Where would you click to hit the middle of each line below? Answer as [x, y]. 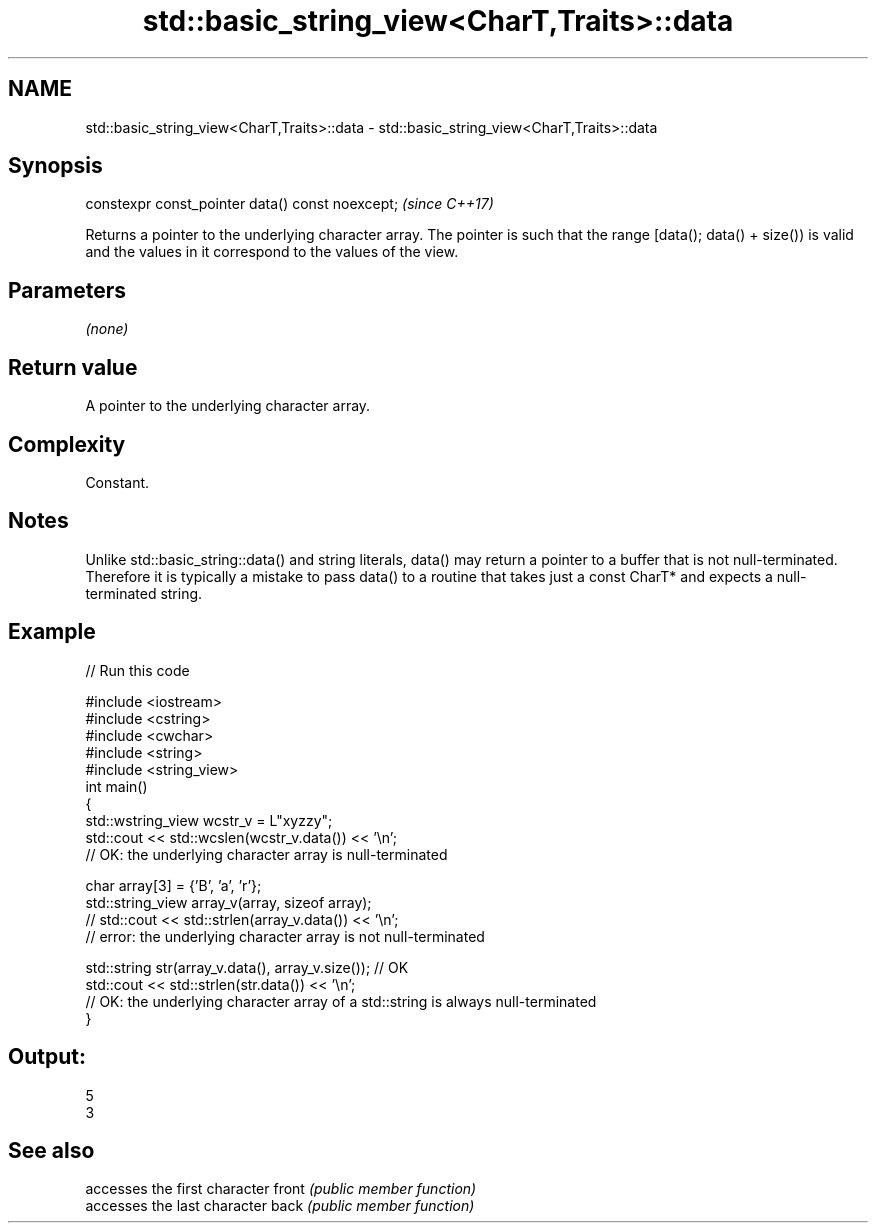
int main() [116, 786]
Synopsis [55, 166]
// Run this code [137, 670]
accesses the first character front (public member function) [281, 1189]
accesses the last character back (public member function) [280, 1206]
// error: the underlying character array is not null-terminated [285, 936]
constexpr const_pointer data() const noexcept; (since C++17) [289, 204]
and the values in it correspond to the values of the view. [272, 252]
